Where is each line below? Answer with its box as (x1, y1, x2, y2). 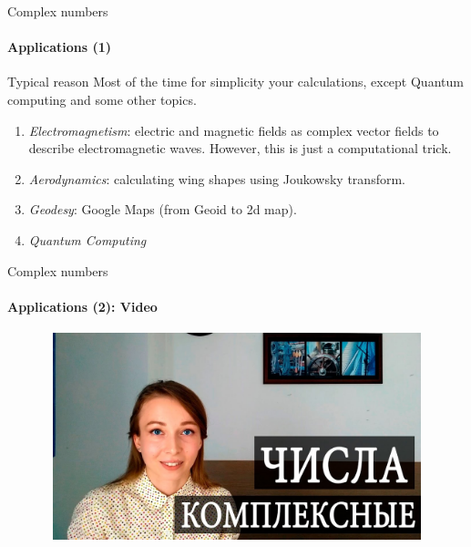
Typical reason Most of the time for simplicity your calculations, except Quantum (7, 72, 464, 91)
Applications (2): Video (7, 296, 158, 315)
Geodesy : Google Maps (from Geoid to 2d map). (28, 200, 297, 219)
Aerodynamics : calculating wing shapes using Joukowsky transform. (28, 169, 405, 188)
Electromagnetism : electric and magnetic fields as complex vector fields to (28, 120, 439, 139)
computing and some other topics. (7, 89, 197, 108)
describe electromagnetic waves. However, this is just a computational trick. (28, 139, 452, 158)
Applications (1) (7, 37, 111, 57)
